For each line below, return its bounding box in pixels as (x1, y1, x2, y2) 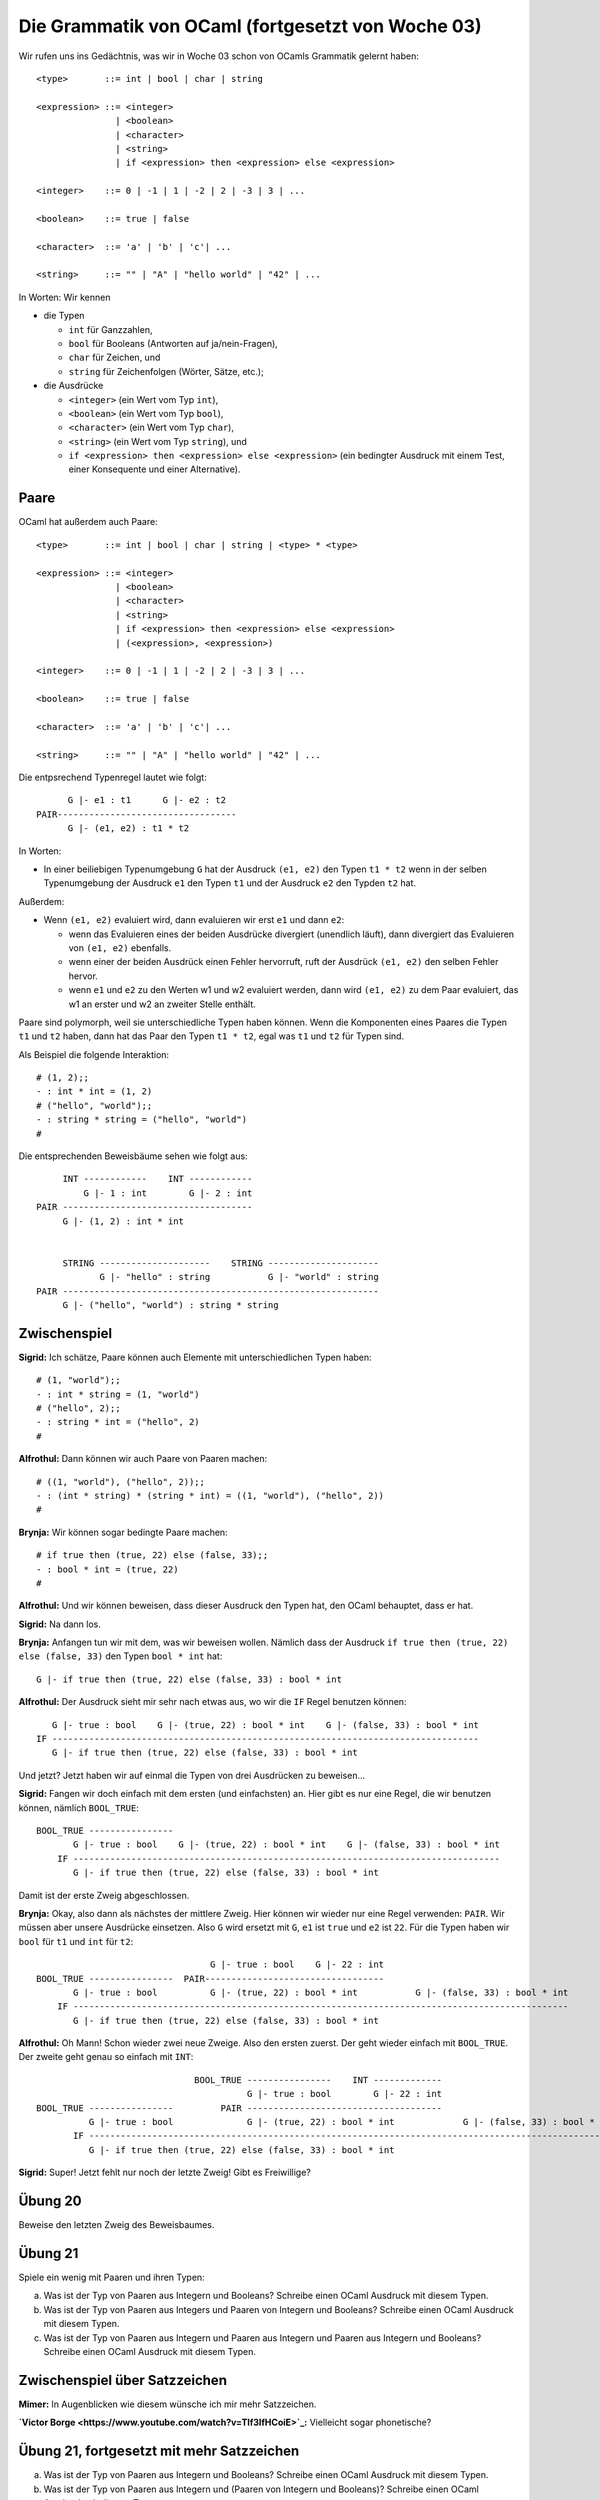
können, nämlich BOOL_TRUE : (18, 1801, 140, 1814)
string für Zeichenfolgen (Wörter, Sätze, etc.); (68, 365, 264, 377)
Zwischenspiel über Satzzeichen (18, 2371, 227, 2389)
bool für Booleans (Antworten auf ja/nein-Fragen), (68, 337, 279, 349)
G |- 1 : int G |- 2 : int (83, 1187, 253, 1199)
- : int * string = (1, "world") (36, 1388, 200, 1400)
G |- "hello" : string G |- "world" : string (99, 1271, 379, 1283)
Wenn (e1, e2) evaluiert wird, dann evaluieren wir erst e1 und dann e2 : (43, 914, 345, 926)
